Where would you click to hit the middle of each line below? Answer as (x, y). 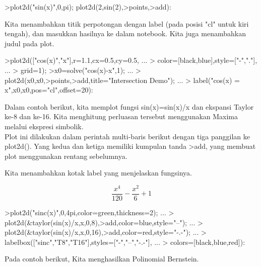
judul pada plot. (29, 43)
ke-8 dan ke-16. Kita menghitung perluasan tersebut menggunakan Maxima (121, 116)
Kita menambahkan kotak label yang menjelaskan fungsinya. (98, 173)
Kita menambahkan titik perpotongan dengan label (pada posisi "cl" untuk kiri (127, 23)
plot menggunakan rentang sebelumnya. (66, 156)
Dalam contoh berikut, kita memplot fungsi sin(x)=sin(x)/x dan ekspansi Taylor (129, 106)
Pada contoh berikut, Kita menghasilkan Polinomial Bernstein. (102, 259)
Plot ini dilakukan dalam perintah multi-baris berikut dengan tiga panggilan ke (127, 136)
